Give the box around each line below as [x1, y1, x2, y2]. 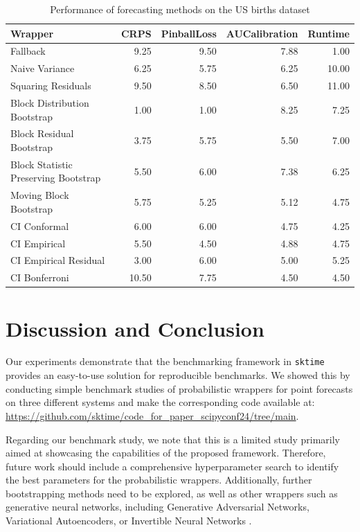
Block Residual [10, 126, 74, 141]
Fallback [10, 44, 46, 58]
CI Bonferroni [10, 270, 69, 285]
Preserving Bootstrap [10, 170, 101, 185]
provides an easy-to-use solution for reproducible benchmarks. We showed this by [6, 368, 350, 382]
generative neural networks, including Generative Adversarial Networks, [6, 499, 309, 514]
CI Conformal [10, 218, 69, 233]
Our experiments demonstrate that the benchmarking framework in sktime [6, 354, 325, 369]
